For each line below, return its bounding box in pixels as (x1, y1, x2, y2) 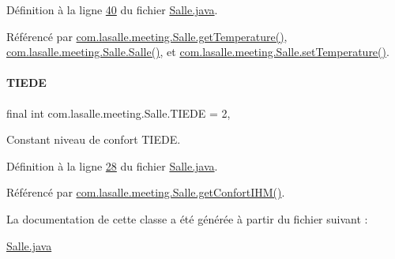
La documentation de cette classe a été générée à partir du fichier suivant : (6, 210, 368, 227)
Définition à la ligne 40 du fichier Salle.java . (6, 2, 218, 17)
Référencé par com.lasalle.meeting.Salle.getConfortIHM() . (6, 184, 285, 201)
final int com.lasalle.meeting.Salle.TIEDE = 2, (6, 104, 231, 121)
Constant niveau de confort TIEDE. (6, 131, 181, 148)
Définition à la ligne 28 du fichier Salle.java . (6, 157, 218, 174)
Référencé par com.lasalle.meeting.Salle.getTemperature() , (6, 28, 288, 44)
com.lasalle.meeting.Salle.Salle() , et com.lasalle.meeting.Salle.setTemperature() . (6, 43, 389, 60)
